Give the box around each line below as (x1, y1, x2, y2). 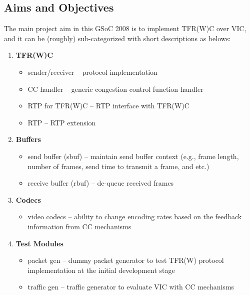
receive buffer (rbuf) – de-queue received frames (27, 178, 174, 188)
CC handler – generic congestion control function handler (27, 83, 203, 94)
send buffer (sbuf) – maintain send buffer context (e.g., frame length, (27, 151, 239, 161)
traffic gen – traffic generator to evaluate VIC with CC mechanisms (27, 281, 234, 292)
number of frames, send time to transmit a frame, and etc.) (27, 161, 209, 171)
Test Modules (15, 238, 63, 248)
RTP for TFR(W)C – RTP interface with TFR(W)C (27, 100, 189, 111)
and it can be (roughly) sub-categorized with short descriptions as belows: (4, 33, 231, 43)
